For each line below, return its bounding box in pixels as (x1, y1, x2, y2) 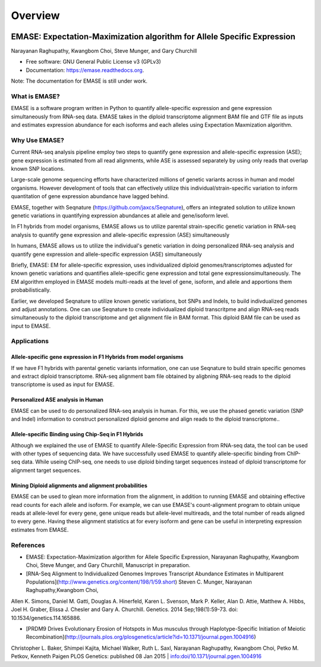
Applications (11, 337, 49, 345)
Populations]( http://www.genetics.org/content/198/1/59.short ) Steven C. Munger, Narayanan (26, 578, 252, 585)
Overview (11, 9, 60, 22)
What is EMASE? (11, 92, 60, 101)
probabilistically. (11, 286, 51, 294)
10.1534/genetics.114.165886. (11, 614, 81, 621)
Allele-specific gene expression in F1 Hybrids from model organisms (11, 353, 184, 361)
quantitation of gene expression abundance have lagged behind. (11, 193, 169, 200)
